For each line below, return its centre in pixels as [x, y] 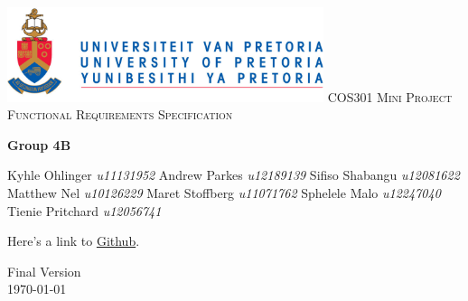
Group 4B [39, 144]
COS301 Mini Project [390, 96]
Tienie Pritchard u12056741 [84, 210]
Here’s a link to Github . [74, 241]
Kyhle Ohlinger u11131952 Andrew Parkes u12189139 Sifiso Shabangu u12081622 [234, 175]
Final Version [44, 271]
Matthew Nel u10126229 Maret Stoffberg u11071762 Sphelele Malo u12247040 [224, 192]
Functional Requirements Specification [120, 114]
